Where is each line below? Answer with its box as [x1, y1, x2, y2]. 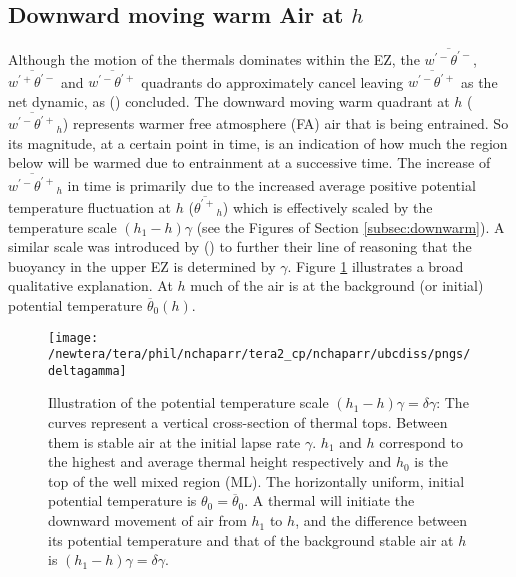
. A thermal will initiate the [244, 490, 415, 511]
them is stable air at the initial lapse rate [48, 431, 301, 452]
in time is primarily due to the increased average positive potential [67, 174, 476, 195]
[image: [48, 330, 99, 345]
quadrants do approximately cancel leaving [141, 71, 404, 92]
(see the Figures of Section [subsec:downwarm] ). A [196, 216, 505, 237]
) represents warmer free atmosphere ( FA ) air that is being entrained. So [62, 113, 509, 134]
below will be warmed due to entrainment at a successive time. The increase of [8, 152, 491, 173]
